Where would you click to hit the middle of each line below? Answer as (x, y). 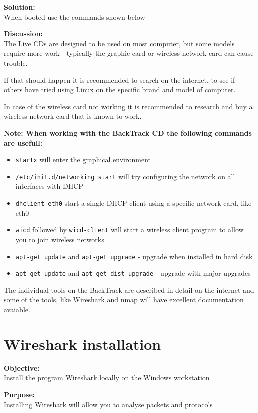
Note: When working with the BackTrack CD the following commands (128, 132)
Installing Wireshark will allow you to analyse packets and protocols (108, 404)
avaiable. (17, 310)
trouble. (16, 62)
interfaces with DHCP (49, 186)
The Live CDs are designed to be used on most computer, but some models (119, 43)
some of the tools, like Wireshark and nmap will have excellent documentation (124, 300)
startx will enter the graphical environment (83, 159)
